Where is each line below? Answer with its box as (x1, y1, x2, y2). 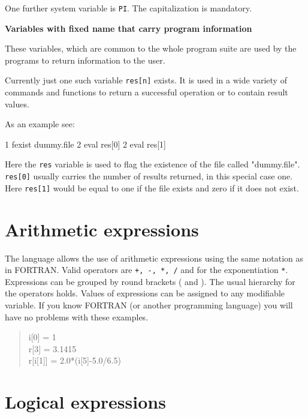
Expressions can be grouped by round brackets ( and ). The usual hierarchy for (5, 275, 295, 287)
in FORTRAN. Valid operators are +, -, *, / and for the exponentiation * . (5, 263, 288, 276)
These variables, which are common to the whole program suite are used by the (5, 42, 297, 55)
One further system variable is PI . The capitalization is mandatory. (5, 2, 252, 14)
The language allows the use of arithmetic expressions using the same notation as (5, 251, 304, 264)
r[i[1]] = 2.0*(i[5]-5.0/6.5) (28, 354, 121, 367)
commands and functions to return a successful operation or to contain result (5, 86, 288, 98)
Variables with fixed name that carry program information (5, 22, 252, 34)
